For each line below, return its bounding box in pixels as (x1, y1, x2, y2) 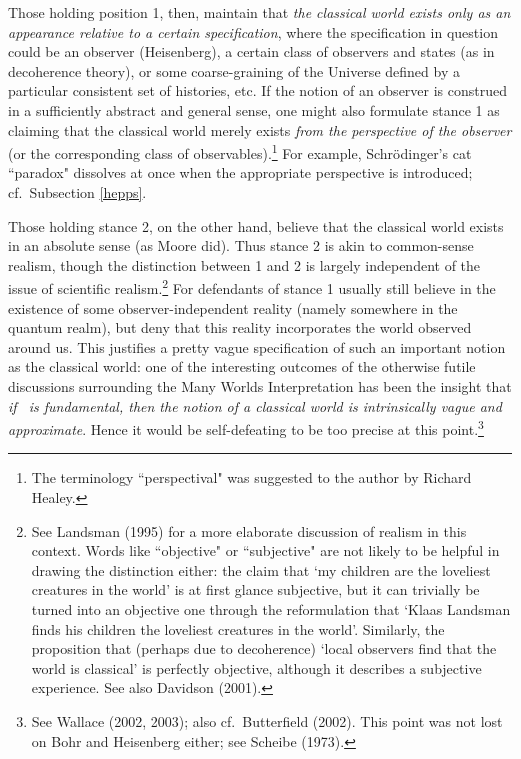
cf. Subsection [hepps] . (8, 182, 147, 202)
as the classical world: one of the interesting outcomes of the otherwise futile (8, 356, 476, 377)
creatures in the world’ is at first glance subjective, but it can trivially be (31, 579, 480, 600)
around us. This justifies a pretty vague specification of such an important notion (8, 336, 506, 357)
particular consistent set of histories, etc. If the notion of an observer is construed (8, 80, 507, 101)
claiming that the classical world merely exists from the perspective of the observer (8, 119, 512, 140)
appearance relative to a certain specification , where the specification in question (8, 21, 498, 42)
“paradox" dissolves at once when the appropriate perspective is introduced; (8, 162, 473, 183)
